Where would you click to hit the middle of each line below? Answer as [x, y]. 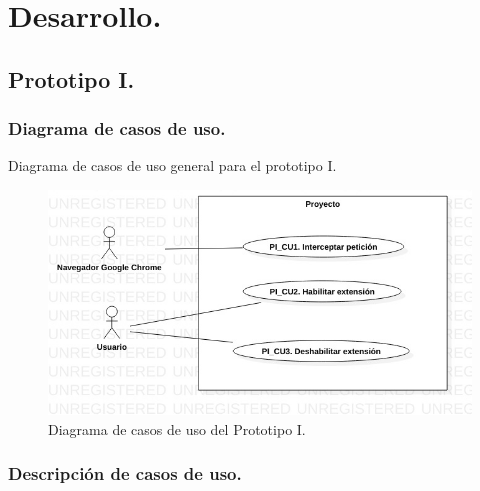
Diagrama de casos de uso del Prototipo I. [177, 428]
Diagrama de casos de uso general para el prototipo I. [172, 165]
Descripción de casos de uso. [125, 473]
